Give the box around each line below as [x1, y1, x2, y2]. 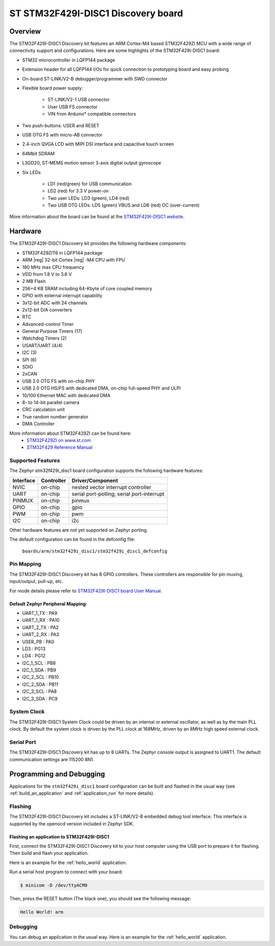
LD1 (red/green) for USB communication [47, 181, 132, 187]
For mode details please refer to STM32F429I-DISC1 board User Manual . [9, 588, 162, 594]
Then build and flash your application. [9, 850, 89, 856]
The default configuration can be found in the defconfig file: [9, 536, 135, 542]
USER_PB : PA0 [22, 638, 54, 645]
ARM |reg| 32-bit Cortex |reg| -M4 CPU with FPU [22, 257, 125, 263]
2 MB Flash [22, 278, 46, 285]
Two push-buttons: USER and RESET [22, 122, 99, 128]
